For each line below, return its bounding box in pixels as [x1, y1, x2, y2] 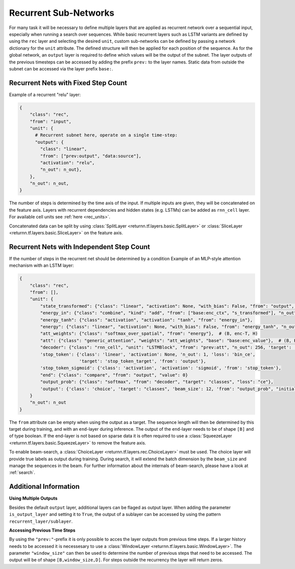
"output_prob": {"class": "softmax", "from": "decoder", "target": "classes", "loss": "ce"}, [40, 379, 274, 385]
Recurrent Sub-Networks [9, 7, 115, 18]
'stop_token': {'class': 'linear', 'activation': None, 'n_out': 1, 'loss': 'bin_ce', [40, 351, 256, 357]
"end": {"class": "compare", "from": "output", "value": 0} [40, 372, 188, 378]
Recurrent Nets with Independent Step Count [9, 243, 150, 251]
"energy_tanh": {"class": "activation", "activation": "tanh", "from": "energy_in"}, [40, 317, 253, 322]
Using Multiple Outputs [9, 495, 58, 502]
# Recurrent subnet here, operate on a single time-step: [35, 132, 178, 138]
